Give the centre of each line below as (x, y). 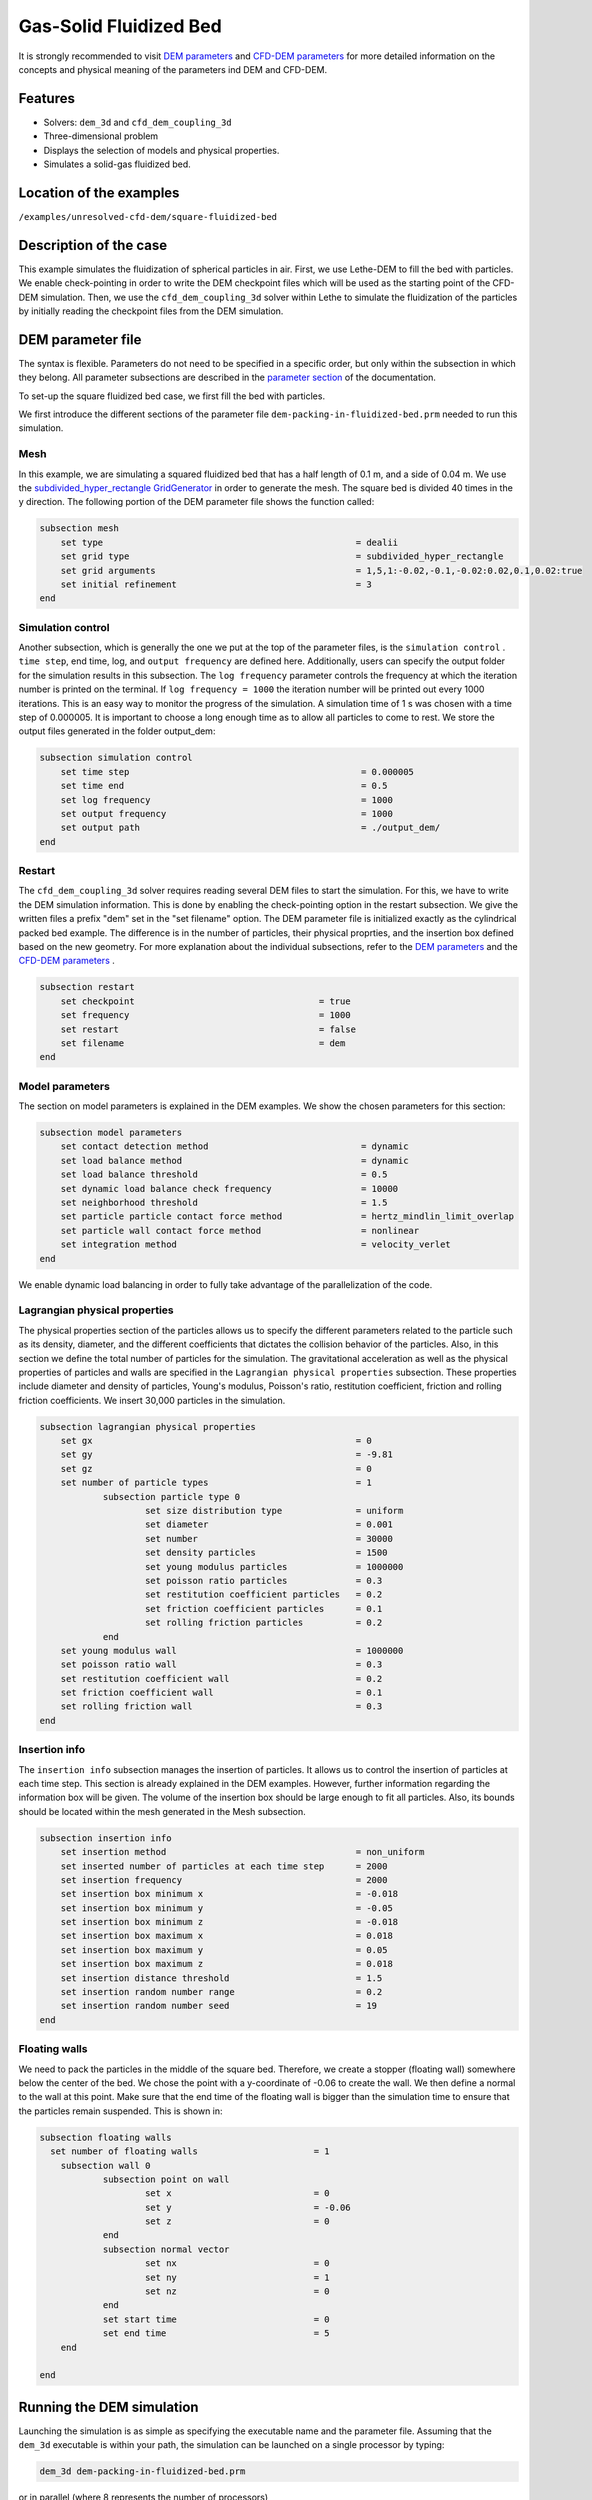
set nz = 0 (237, 2291)
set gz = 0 (216, 1468)
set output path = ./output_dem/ (250, 828)
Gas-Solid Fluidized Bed (120, 26)
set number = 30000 (269, 1538)
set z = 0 (237, 2221)
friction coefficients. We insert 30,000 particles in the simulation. (152, 1400)
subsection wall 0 (105, 2165)
